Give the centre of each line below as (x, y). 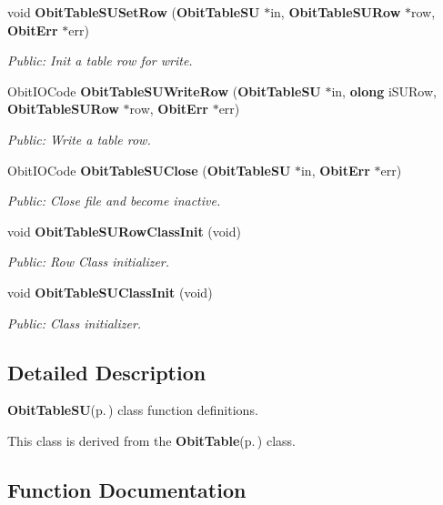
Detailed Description (107, 372)
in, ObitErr (335, 170)
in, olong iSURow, (384, 91)
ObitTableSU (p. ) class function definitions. (133, 410)
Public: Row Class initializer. (89, 262)
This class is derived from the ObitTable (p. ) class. (151, 440)
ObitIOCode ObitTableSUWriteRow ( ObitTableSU (164, 91)
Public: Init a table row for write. (100, 61)
